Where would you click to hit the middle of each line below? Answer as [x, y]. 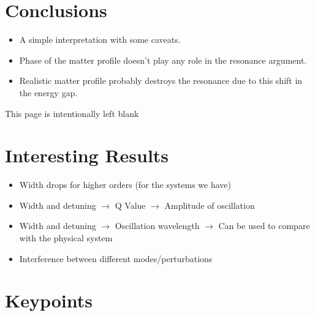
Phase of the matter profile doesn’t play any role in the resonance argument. [163, 60]
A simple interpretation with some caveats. [100, 39]
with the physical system [66, 238]
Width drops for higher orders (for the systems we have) [125, 185]
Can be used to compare [264, 226]
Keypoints [49, 300]
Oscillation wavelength [157, 226]
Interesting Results [87, 155]
